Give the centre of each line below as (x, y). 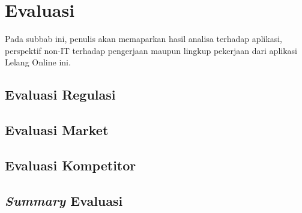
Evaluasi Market (57, 130)
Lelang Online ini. (38, 62)
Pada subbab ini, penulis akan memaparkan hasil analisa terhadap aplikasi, (143, 39)
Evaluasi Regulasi (60, 94)
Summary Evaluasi (64, 200)
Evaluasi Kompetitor (71, 165)
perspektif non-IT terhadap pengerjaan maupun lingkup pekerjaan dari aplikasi (151, 50)
